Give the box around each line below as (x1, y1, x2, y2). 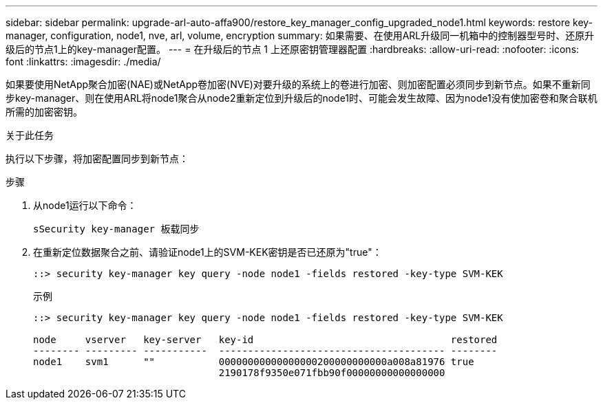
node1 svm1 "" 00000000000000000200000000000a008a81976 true (33, 356, 474, 367)
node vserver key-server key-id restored (33, 334, 498, 345)
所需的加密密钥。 (6, 106, 83, 118)
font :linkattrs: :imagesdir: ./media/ (6, 56, 161, 67)
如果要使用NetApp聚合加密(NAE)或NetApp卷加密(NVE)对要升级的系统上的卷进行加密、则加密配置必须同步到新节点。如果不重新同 (6, 78, 591, 90)
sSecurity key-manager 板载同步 (33, 223, 200, 234)
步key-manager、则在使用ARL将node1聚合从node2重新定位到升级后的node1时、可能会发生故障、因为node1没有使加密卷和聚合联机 (6, 92, 597, 104)
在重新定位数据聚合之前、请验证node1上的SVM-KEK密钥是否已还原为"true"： (33, 246, 382, 258)
